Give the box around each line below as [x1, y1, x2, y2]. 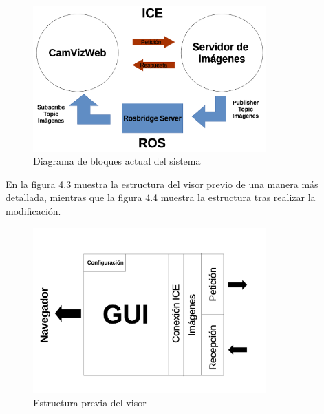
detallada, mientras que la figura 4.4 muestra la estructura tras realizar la [6, 190, 316, 205]
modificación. [6, 204, 61, 218]
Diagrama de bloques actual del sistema [33, 154, 201, 168]
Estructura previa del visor [33, 395, 147, 409]
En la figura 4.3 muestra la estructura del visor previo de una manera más [6, 176, 318, 191]
